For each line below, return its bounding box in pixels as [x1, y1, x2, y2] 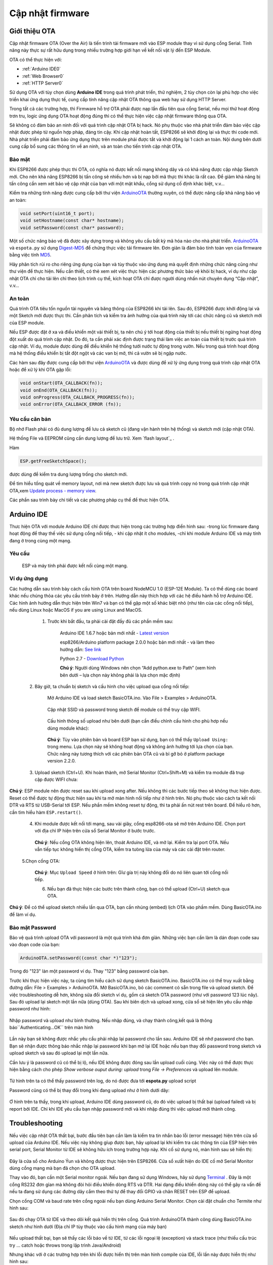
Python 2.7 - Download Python [60, 655, 124, 661]
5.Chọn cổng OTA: [22, 858, 60, 864]
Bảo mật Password [9, 924, 57, 931]
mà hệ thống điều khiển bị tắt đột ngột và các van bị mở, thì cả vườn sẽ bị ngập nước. [9, 350, 187, 356]
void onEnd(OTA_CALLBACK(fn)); [20, 387, 98, 393]
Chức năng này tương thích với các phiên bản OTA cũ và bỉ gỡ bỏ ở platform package [47, 750, 225, 756]
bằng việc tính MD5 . [9, 252, 52, 258]
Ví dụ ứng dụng [9, 575, 48, 582]
